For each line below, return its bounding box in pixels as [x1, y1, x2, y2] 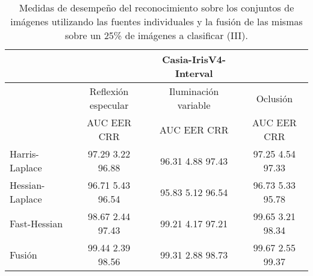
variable [177, 98, 211, 112]
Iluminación [169, 84, 219, 98]
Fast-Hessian [10, 216, 63, 230]
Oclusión [256, 91, 293, 105]
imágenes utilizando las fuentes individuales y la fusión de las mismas [10, 14, 303, 28]
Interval [175, 66, 213, 80]
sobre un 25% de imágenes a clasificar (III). [65, 28, 248, 42]
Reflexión [89, 84, 129, 98]
